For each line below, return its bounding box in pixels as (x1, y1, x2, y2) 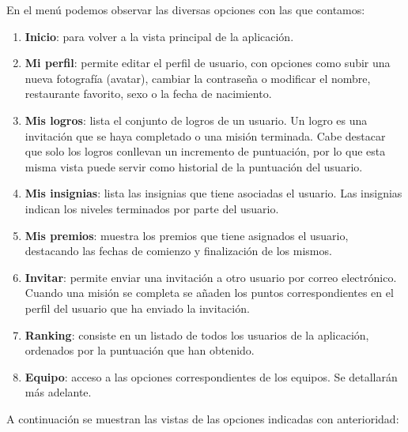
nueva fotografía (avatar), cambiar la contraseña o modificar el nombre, (25, 69, 371, 86)
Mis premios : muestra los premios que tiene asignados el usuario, (25, 227, 349, 243)
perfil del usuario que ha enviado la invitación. (25, 299, 250, 316)
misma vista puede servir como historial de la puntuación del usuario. (25, 158, 363, 175)
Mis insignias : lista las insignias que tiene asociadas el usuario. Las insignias (25, 185, 402, 201)
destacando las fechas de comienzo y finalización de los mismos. (25, 242, 332, 259)
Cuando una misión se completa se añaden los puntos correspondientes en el (25, 284, 394, 301)
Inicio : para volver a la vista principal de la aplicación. (25, 28, 294, 44)
